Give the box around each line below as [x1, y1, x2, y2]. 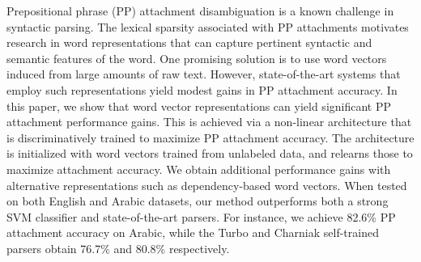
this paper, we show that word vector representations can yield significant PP [6, 97, 392, 114]
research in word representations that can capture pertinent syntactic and [6, 34, 372, 51]
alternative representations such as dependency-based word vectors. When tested [6, 176, 407, 193]
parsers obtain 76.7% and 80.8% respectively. [6, 239, 230, 256]
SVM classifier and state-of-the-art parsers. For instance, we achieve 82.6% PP [6, 208, 396, 225]
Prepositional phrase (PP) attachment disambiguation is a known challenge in [6, 2, 394, 19]
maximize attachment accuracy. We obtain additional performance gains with [6, 160, 391, 177]
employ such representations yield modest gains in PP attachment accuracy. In [6, 81, 398, 98]
